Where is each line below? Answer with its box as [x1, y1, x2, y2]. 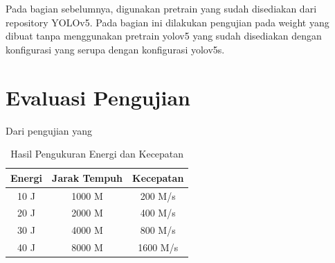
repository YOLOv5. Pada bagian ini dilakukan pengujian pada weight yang [6, 15, 329, 29]
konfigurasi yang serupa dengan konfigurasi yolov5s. [6, 42, 225, 56]
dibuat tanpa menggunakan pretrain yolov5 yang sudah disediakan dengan [6, 28, 322, 43]
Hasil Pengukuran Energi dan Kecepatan [10, 146, 184, 161]
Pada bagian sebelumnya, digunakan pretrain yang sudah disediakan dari [6, 1, 317, 15]
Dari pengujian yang [6, 123, 93, 137]
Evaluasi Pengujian [6, 83, 190, 111]
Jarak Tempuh [52, 170, 123, 185]
